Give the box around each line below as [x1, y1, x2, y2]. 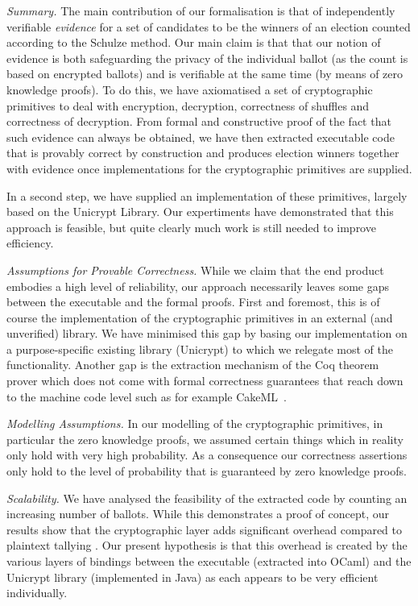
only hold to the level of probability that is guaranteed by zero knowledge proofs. [6, 463, 407, 479]
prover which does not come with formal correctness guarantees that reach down [6, 372, 404, 389]
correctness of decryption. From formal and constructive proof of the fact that [6, 113, 391, 130]
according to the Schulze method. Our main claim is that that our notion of [6, 34, 381, 51]
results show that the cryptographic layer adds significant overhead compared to [6, 521, 403, 538]
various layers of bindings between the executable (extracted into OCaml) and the [6, 553, 412, 569]
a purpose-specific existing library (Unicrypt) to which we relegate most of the [6, 340, 393, 357]
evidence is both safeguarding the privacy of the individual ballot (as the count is [6, 49, 408, 66]
